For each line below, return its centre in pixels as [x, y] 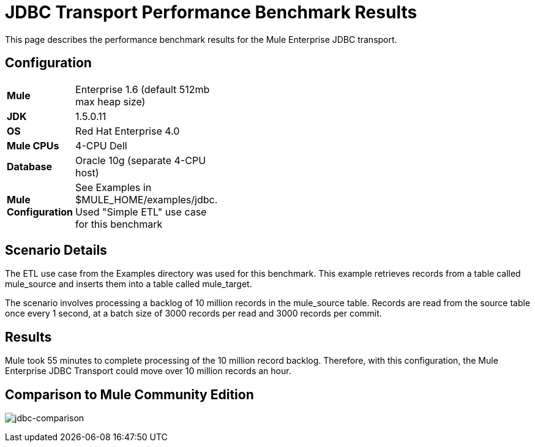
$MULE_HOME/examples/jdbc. [147, 199]
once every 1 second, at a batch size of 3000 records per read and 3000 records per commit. [193, 314]
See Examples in [114, 187]
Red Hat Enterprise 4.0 [128, 131]
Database [30, 166]
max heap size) [110, 101]
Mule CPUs [33, 145]
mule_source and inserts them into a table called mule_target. [129, 284]
